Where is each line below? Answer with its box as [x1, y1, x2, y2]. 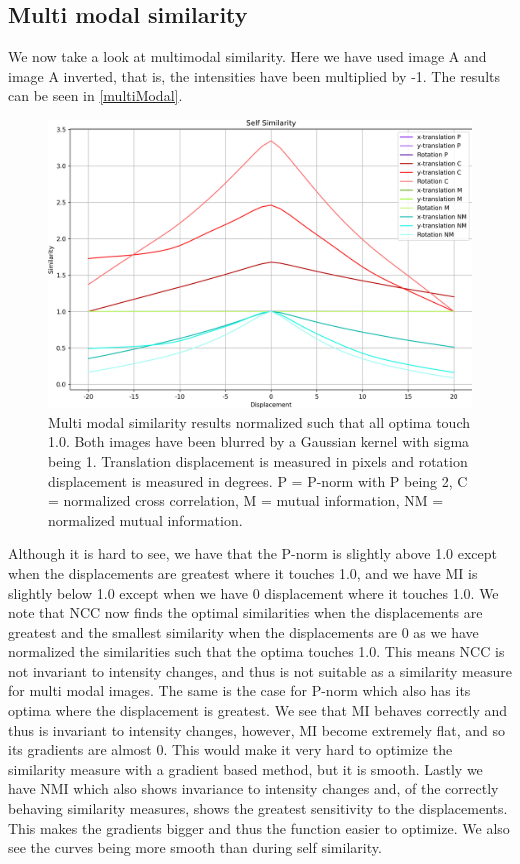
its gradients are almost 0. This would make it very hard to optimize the [8, 739, 453, 760]
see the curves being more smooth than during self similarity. [8, 837, 382, 858]
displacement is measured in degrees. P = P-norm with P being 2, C [48, 470, 468, 491]
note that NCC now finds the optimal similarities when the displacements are [8, 602, 483, 623]
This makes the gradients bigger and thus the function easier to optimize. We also [8, 817, 510, 838]
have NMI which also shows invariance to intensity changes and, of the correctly [8, 778, 499, 799]
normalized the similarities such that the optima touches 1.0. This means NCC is [8, 641, 505, 662]
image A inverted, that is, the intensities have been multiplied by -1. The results [8, 65, 500, 86]
